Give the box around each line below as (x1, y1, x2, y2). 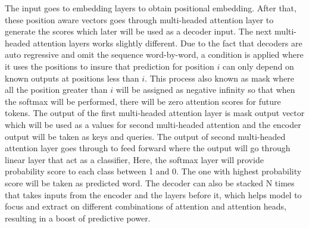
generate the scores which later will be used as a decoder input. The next (5, 25, 272, 38)
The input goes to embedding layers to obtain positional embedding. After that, (5, 2, 296, 14)
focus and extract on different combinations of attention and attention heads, (5, 200, 286, 213)
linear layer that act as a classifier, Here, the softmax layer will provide (5, 153, 264, 165)
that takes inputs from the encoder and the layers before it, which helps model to (5, 188, 302, 201)
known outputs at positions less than (5, 71, 139, 84)
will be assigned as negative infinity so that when (116, 83, 295, 96)
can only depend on (222, 60, 294, 72)
